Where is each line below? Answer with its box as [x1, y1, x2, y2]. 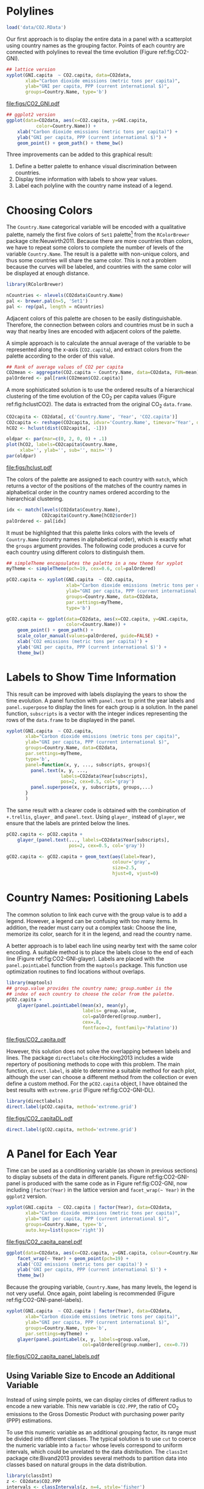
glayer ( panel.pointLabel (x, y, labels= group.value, [17, 1336, 151, 1343]
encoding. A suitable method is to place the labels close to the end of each [6, 949, 194, 956]
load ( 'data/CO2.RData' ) [6, 24, 67, 30]
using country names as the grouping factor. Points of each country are [6, 41, 185, 49]
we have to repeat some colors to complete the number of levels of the [6, 244, 184, 251]
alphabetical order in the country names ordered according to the [6, 488, 170, 496]
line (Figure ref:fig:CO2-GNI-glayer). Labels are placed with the [6, 955, 165, 962]
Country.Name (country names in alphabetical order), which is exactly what [6, 536, 192, 543]
